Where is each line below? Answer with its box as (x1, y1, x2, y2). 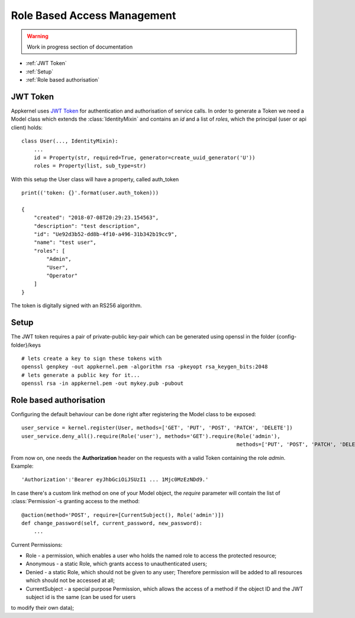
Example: (11, 462, 34, 469)
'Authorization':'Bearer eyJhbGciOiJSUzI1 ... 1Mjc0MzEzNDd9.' (21, 477, 209, 483)
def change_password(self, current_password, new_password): (21, 520, 202, 526)
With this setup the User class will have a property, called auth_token (11, 175, 179, 183)
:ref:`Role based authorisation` (25, 76, 100, 83)
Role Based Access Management (11, 9, 176, 22)
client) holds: (11, 124, 43, 131)
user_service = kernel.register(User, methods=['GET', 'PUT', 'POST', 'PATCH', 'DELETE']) (21, 424, 293, 432)
